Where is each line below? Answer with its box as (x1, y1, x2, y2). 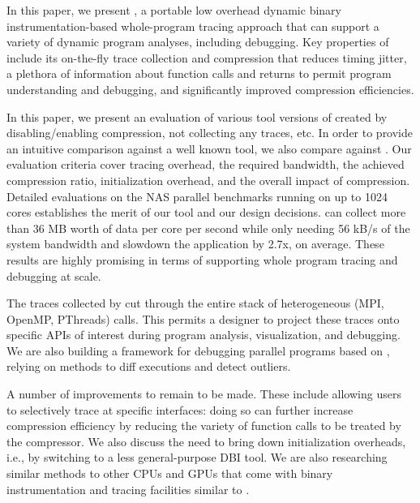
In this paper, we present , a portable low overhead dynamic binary (6, 2, 341, 18)
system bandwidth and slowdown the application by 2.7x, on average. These (6, 235, 384, 252)
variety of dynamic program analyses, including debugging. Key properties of (6, 33, 389, 50)
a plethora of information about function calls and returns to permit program (6, 65, 392, 82)
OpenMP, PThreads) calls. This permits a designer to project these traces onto (6, 310, 400, 327)
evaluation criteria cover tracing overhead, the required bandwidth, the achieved (6, 156, 405, 173)
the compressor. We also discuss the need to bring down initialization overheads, (6, 432, 406, 449)
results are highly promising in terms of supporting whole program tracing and (6, 251, 398, 268)
